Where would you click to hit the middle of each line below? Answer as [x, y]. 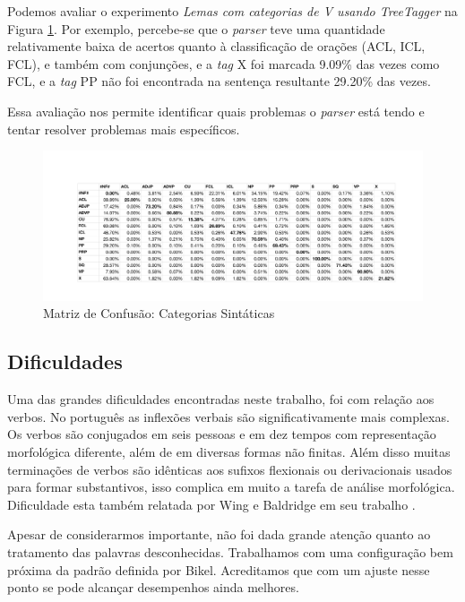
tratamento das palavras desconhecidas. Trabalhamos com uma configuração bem [230, 551]
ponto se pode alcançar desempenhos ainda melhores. [153, 587]
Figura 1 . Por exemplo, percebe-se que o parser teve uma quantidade [196, 28]
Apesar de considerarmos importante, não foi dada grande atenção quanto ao [219, 534]
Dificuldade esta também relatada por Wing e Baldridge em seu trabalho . [211, 504]
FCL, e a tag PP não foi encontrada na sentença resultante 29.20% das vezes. [219, 81]
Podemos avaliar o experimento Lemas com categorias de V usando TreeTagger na [232, 11]
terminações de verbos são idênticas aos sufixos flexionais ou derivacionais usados [230, 469]
